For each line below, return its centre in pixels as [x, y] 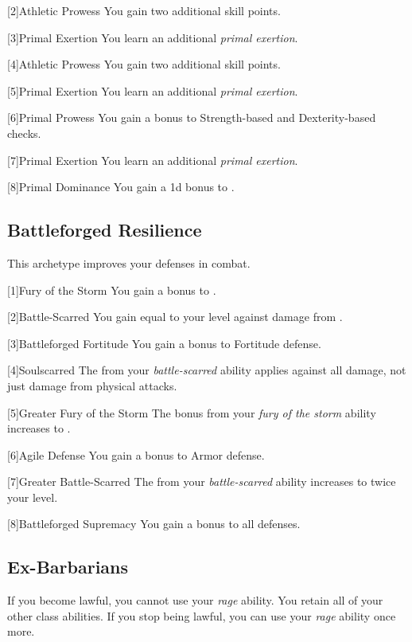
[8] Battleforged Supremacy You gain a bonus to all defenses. [154, 524]
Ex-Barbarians [68, 567]
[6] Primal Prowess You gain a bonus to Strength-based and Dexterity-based [192, 117]
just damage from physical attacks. [92, 385]
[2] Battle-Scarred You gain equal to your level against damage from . [175, 317]
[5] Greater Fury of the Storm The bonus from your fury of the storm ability [192, 412]
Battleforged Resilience [105, 230]
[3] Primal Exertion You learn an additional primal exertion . [153, 37]
